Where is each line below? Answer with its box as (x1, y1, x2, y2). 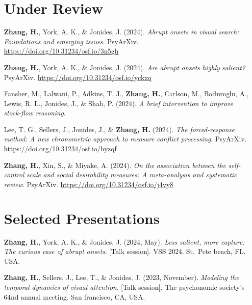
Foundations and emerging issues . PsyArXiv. (4, 36, 139, 46)
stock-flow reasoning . (4, 108, 66, 118)
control (4, 169, 25, 180)
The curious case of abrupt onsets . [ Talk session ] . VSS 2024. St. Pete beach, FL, (4, 246, 246, 256)
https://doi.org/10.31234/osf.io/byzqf (4, 143, 117, 154)
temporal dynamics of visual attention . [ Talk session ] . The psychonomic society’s (4, 281, 245, 292)
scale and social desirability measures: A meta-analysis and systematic (26, 169, 237, 180)
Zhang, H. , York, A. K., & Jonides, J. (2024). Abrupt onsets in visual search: (4, 27, 239, 37)
